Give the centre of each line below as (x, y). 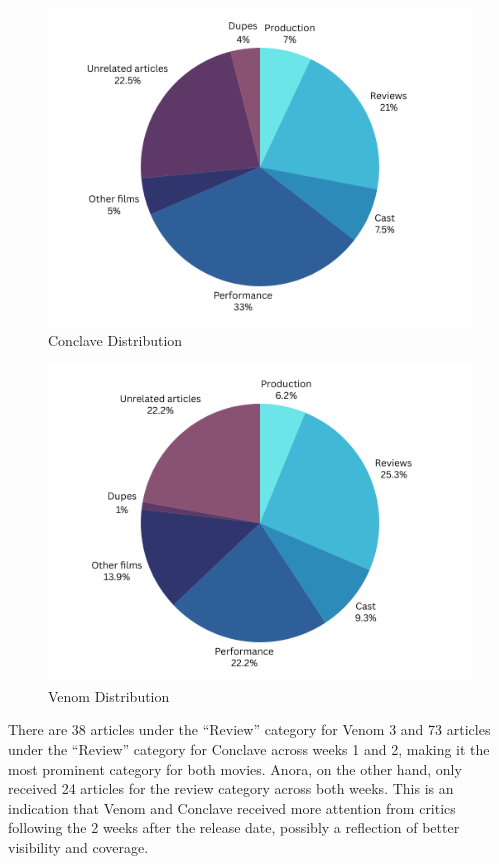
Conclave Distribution (115, 339)
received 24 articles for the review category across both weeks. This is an (231, 788)
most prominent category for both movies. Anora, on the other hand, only (235, 768)
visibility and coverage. (78, 846)
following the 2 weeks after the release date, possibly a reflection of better (234, 827)
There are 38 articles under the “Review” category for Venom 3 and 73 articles (249, 729)
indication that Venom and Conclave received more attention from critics (232, 807)
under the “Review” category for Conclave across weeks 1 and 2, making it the (249, 748)
